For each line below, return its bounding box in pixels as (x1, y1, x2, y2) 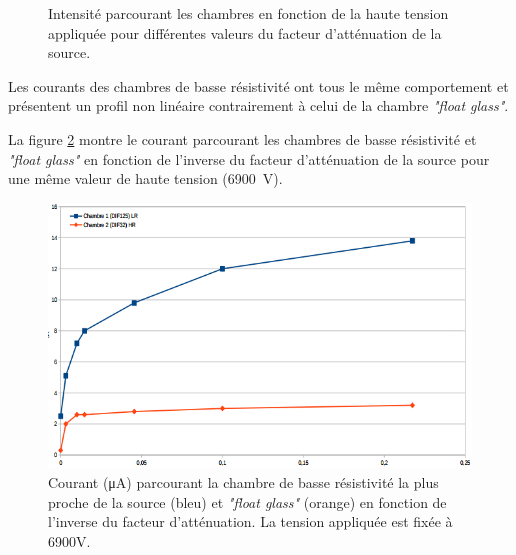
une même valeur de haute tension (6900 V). (8, 168, 283, 189)
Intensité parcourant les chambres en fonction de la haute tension (48, 3, 449, 23)
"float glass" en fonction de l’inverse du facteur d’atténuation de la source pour (8, 148, 490, 169)
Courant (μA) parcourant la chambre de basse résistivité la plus (48, 472, 439, 493)
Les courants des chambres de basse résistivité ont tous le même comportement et (8, 75, 509, 96)
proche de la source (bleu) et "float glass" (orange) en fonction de (48, 491, 447, 512)
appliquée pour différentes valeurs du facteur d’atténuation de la (48, 22, 442, 43)
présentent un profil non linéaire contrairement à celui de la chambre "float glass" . (8, 95, 509, 116)
